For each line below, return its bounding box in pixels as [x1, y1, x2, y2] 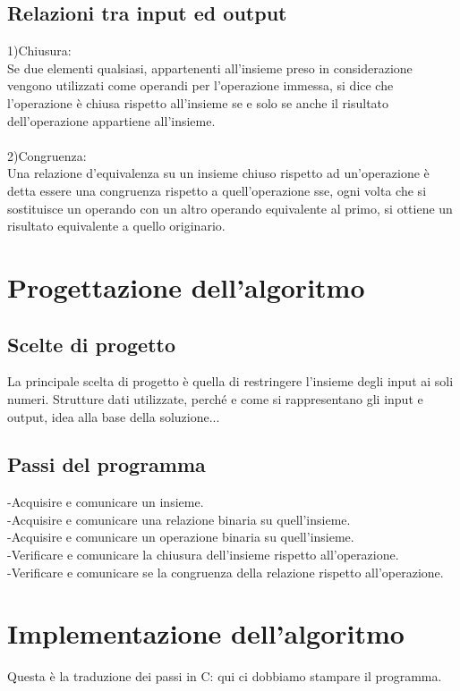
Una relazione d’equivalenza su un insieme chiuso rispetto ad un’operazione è [7, 164, 430, 182]
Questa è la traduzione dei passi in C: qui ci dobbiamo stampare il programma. [7, 667, 442, 686]
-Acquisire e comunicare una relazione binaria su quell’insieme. [7, 510, 351, 528]
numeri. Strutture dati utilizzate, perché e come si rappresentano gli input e [7, 389, 423, 408]
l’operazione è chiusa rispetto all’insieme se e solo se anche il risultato [7, 93, 389, 112]
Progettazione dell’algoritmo [7, 268, 365, 305]
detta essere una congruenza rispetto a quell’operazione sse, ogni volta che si [7, 181, 427, 199]
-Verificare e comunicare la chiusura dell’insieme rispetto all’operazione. [7, 545, 399, 564]
